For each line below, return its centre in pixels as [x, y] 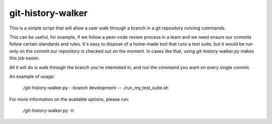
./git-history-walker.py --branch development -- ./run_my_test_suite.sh [95, 88]
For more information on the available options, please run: [69, 99]
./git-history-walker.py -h [48, 110]
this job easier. [24, 58]
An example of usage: [32, 76]
